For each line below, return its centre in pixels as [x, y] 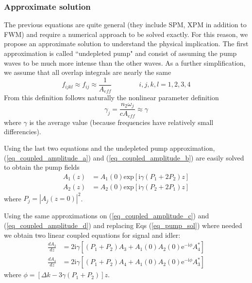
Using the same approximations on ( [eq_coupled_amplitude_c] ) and [107, 216]
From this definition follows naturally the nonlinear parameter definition [111, 97]
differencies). [23, 132]
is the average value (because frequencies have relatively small [121, 122]
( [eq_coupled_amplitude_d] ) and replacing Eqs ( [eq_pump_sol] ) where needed [123, 225]
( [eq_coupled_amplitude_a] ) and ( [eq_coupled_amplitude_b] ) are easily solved [124, 157]
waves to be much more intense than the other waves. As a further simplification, [125, 62]
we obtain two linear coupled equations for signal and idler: [92, 235]
